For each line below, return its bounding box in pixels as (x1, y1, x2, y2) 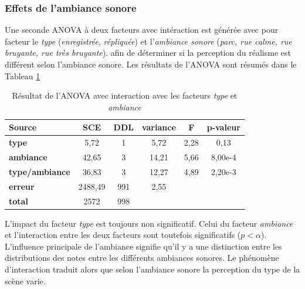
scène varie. (5, 274, 46, 287)
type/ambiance (9, 165, 70, 177)
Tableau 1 (5, 69, 40, 82)
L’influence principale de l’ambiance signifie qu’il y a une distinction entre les (5, 240, 282, 252)
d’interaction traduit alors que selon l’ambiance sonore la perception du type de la (5, 263, 300, 275)
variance (141, 121, 176, 133)
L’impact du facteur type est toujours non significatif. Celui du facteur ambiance (5, 217, 293, 229)
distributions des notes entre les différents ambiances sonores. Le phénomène (5, 251, 279, 264)
